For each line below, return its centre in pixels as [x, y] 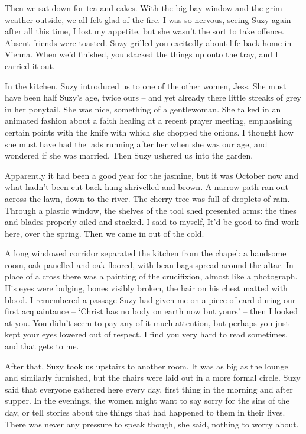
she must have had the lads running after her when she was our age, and [136, 144]
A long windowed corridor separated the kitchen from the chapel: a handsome [146, 253]
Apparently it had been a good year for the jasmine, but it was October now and [152, 175]
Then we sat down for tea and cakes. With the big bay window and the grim [144, 8]
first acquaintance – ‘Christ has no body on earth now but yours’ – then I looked [151, 311]
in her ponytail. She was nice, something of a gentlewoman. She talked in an [143, 109]
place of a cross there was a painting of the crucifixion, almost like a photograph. [151, 276]
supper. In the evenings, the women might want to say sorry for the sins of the [147, 401]
